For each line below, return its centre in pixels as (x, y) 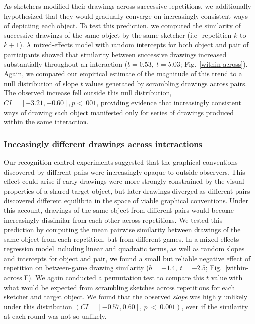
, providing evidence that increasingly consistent (169, 102)
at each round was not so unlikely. (55, 316)
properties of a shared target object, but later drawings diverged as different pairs (127, 191)
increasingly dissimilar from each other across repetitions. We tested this (113, 220)
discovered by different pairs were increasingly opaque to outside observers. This (125, 171)
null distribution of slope (41, 83)
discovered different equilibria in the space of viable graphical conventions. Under (126, 200)
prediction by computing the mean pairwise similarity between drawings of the (122, 229)
